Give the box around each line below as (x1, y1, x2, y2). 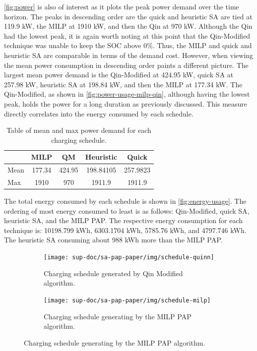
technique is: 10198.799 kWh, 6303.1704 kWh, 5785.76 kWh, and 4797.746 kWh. (4, 225, 247, 235)
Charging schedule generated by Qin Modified (44, 268, 183, 278)
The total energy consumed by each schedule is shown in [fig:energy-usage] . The (4, 196, 247, 206)
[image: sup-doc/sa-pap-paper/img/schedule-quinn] (44, 254, 214, 261)
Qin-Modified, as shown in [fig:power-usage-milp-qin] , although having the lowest (4, 89, 250, 99)
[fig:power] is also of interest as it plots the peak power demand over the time (4, 1, 239, 11)
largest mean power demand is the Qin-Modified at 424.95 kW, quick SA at (4, 69, 234, 80)
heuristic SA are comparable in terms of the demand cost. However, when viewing (4, 50, 254, 60)
